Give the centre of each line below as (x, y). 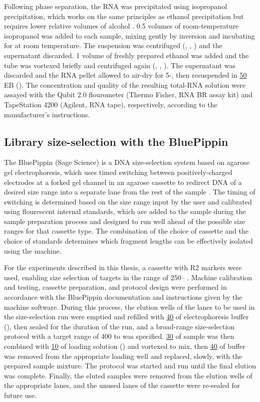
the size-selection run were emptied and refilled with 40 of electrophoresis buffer (126, 317)
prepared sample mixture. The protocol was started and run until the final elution (130, 366)
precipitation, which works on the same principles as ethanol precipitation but (124, 16)
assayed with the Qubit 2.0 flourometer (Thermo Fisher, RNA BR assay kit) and (128, 94)
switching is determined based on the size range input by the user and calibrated (128, 201)
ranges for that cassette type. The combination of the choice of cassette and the (126, 231)
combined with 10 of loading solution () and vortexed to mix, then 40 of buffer (125, 346)
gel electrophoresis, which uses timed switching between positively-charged (118, 172)
